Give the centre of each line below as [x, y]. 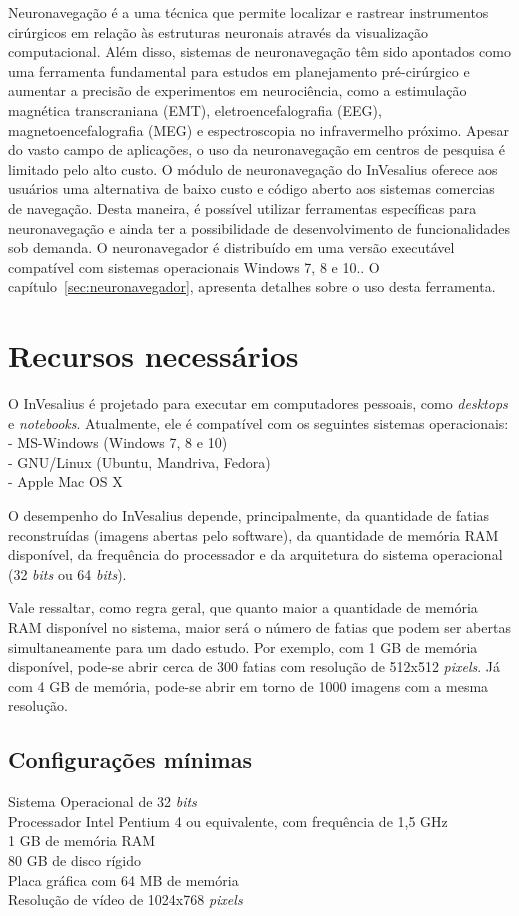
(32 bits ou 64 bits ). [67, 573]
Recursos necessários [153, 355]
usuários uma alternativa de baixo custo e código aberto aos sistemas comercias [251, 188]
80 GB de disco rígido [75, 859]
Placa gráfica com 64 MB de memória [123, 879]
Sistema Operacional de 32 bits [102, 801]
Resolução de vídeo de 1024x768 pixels [125, 899]
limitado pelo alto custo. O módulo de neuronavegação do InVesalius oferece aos [253, 168]
